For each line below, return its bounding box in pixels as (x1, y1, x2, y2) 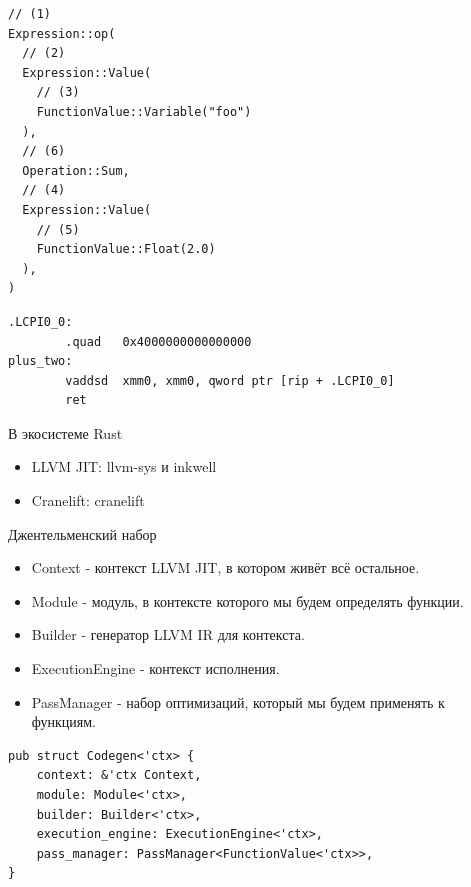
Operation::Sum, (22, 163, 130, 178)
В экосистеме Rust (8, 422, 123, 443)
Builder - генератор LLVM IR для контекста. (31, 624, 305, 645)
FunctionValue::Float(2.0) (36, 242, 216, 257)
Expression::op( (8, 26, 116, 41)
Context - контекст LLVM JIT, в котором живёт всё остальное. (31, 557, 420, 578)
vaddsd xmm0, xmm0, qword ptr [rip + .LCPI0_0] (65, 373, 395, 388)
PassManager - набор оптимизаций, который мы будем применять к (31, 691, 445, 712)
